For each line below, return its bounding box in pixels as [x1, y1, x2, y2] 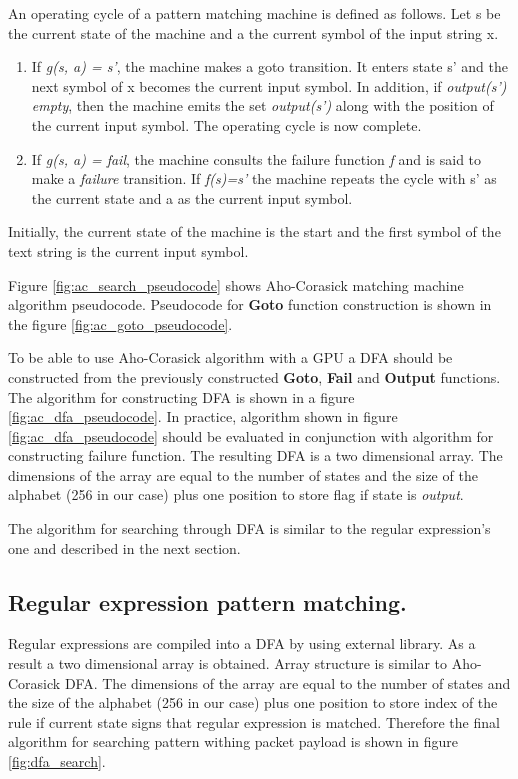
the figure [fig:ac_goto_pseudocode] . [8, 313, 233, 334]
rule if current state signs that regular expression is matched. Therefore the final [8, 711, 500, 732]
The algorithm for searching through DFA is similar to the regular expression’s [8, 518, 491, 539]
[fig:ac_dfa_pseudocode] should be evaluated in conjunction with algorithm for [8, 425, 494, 446]
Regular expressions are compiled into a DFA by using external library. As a [8, 633, 476, 654]
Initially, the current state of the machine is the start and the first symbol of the [8, 221, 501, 242]
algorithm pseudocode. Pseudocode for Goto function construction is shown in [8, 294, 492, 315]
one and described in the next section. [8, 537, 241, 558]
